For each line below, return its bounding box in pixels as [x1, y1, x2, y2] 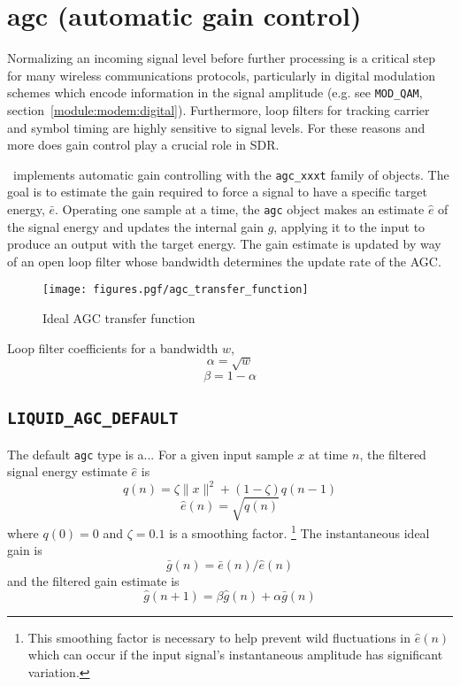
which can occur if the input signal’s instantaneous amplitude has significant [27, 645, 443, 664]
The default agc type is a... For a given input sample [7, 444, 294, 463]
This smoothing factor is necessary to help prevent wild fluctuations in [27, 628, 411, 646]
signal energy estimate [7, 462, 127, 481]
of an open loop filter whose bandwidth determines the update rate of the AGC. [7, 251, 441, 270]
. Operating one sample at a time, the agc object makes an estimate [55, 200, 425, 218]
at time [309, 444, 349, 463]
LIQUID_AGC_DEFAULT [7, 409, 179, 428]
